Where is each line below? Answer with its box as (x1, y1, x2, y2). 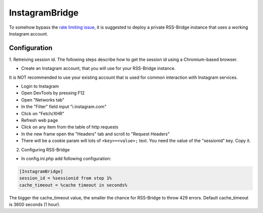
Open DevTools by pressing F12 (21, 90, 85, 96)
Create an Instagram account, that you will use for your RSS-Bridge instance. (21, 66, 176, 71)
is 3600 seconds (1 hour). (9, 202, 60, 208)
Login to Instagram (21, 83, 59, 89)
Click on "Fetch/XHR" (21, 110, 64, 116)
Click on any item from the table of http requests (21, 124, 119, 130)
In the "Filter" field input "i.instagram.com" (21, 104, 107, 109)
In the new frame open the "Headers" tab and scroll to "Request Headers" (21, 131, 170, 137)
